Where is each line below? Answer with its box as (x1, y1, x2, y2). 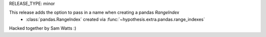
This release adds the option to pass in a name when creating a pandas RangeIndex (9, 10, 179, 16)
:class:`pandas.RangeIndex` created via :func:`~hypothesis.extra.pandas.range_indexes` (26, 16, 205, 22)
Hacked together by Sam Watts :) (9, 25, 76, 31)
